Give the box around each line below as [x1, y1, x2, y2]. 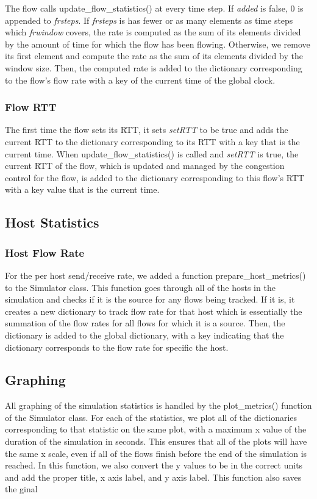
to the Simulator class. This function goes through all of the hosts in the [5, 281, 276, 293]
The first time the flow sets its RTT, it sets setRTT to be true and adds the [5, 123, 288, 136]
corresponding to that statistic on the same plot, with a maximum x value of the [5, 423, 307, 436]
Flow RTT [5, 99, 57, 115]
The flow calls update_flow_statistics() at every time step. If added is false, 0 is [5, 2, 304, 14]
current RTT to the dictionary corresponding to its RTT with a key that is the [5, 135, 300, 148]
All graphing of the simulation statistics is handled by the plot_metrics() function [5, 399, 312, 412]
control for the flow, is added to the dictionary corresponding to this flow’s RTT [5, 171, 305, 184]
